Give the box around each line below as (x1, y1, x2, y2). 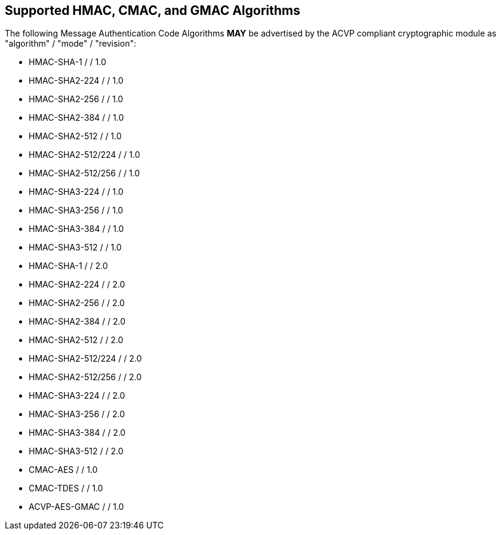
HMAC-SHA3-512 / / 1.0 (29, 242, 122, 253)
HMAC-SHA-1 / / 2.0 (29, 261, 108, 271)
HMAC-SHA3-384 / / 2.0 (29, 427, 126, 438)
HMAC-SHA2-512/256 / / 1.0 (29, 168, 140, 179)
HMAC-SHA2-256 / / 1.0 (29, 94, 124, 105)
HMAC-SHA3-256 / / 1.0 (29, 205, 124, 216)
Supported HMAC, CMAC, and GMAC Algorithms (5, 3, 300, 18)
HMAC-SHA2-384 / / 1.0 (29, 112, 124, 123)
